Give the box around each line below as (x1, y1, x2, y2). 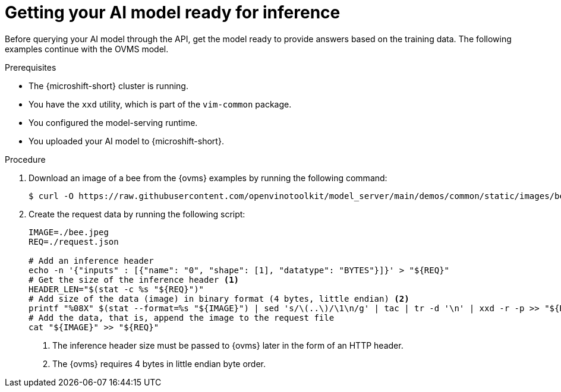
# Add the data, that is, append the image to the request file (29, 312, 335, 323)
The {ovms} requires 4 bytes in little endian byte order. (52, 358, 266, 369)
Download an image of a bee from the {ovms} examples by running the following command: (29, 172, 387, 183)
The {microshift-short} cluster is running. (29, 80, 188, 91)
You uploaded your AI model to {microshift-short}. (29, 135, 224, 146)
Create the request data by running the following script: (29, 208, 245, 219)
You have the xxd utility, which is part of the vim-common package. (29, 99, 292, 109)
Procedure (5, 154, 46, 165)
